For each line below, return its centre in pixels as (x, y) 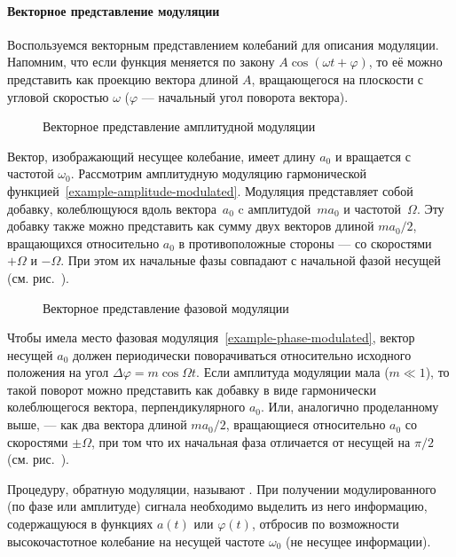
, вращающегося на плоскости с (338, 78)
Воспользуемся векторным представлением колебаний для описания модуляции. (223, 44)
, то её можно (405, 62)
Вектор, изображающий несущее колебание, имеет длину (161, 156)
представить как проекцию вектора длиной (123, 78)
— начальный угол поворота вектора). (245, 96)
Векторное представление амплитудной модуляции (179, 126)
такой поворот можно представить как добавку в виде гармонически (192, 389)
